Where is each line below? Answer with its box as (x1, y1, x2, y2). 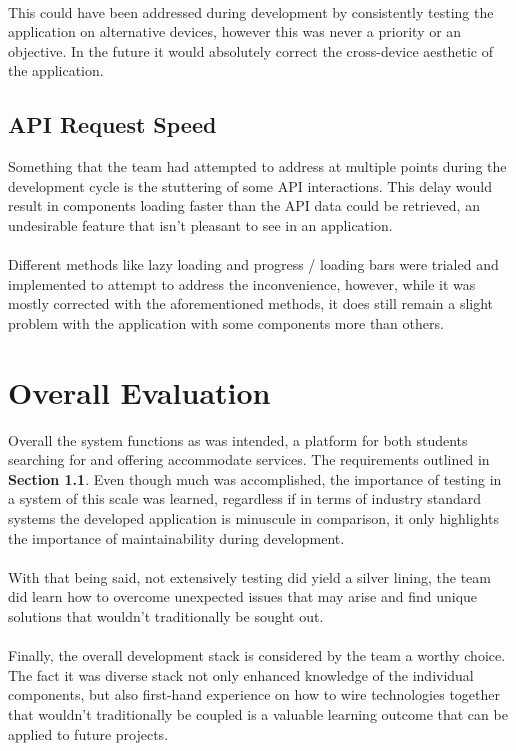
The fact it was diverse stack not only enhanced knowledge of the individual (8, 664, 474, 685)
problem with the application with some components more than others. (8, 312, 444, 333)
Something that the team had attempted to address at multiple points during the (8, 156, 507, 177)
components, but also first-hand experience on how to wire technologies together (8, 684, 500, 705)
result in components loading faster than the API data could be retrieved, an (8, 195, 480, 216)
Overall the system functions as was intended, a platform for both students (8, 429, 468, 450)
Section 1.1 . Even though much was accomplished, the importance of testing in (8, 468, 502, 489)
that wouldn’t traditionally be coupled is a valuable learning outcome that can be (8, 703, 508, 724)
